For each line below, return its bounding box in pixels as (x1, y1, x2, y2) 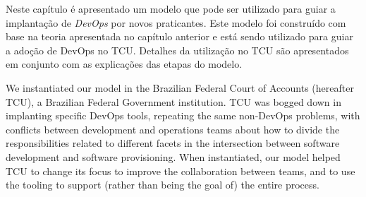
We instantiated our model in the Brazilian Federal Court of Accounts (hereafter (6, 80, 354, 95)
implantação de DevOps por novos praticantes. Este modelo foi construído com (6, 15, 346, 30)
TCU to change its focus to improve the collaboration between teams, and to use (6, 163, 355, 178)
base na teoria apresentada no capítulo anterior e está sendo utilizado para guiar (6, 29, 353, 44)
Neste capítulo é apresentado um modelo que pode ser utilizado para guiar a (6, 1, 336, 16)
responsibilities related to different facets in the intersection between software (6, 136, 340, 150)
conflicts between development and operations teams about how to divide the (6, 121, 340, 136)
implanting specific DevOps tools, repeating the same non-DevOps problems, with (6, 108, 360, 123)
